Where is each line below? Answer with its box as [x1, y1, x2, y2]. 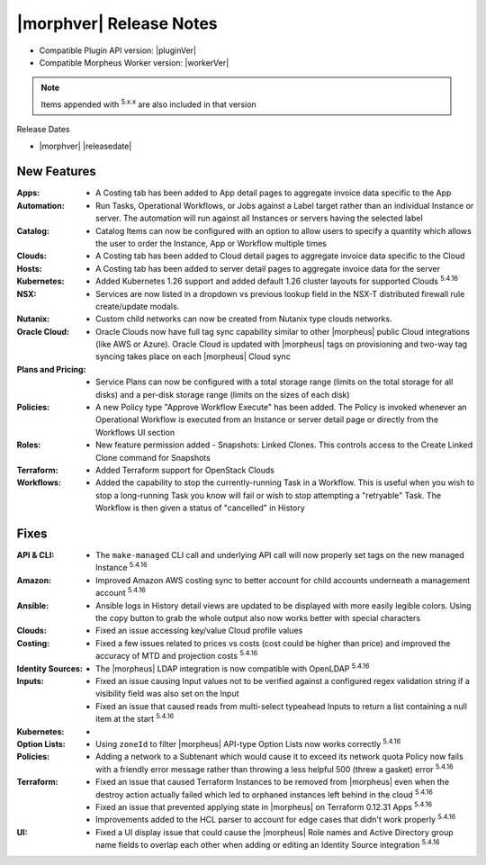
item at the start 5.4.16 [95, 712, 175, 725]
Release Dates [16, 124, 70, 135]
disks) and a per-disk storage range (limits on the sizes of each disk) [95, 389, 350, 400]
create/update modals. [95, 301, 180, 311]
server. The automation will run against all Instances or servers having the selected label [95, 212, 423, 224]
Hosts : [16, 263, 42, 274]
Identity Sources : [16, 662, 83, 674]
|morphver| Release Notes [16, 14, 218, 33]
